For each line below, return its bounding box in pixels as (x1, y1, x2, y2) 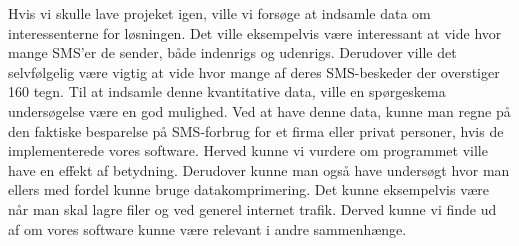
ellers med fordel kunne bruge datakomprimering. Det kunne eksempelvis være (8, 179, 489, 200)
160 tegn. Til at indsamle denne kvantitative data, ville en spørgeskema (8, 81, 446, 102)
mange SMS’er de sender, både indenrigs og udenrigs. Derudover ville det (8, 42, 457, 63)
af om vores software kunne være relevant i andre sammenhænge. (8, 218, 407, 239)
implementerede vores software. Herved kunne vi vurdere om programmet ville (8, 140, 488, 161)
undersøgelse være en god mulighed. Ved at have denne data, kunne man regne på (8, 100, 511, 121)
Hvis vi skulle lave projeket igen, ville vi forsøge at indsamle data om (8, 3, 431, 23)
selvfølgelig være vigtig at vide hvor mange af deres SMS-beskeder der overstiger (8, 61, 500, 82)
